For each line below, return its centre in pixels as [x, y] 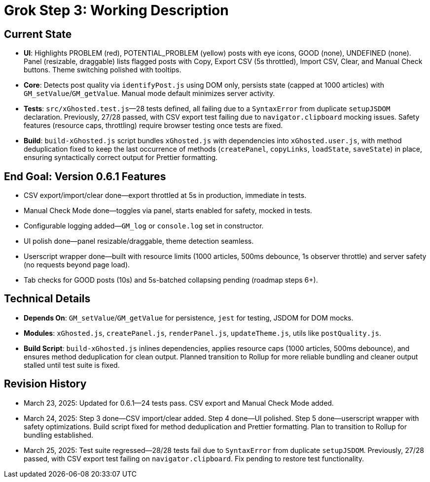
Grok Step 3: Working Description [116, 10]
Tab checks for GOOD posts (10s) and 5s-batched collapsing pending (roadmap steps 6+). [171, 280]
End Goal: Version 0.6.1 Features [85, 176]
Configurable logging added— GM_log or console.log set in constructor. [144, 226]
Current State [38, 34]
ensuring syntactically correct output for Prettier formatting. [121, 158]
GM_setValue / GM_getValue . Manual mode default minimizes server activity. [149, 94]
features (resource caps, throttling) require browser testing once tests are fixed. [153, 126]
